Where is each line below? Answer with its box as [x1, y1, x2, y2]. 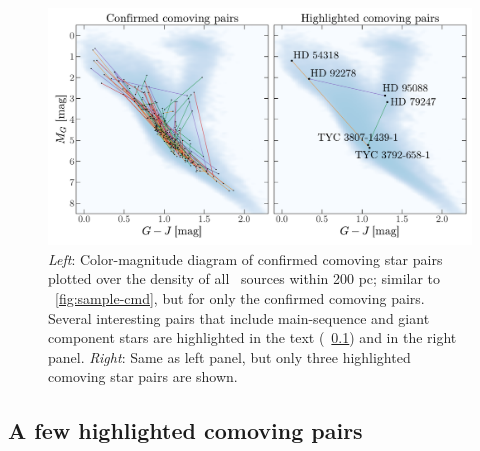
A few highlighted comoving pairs [8, 415, 363, 446]
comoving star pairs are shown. [48, 366, 238, 387]
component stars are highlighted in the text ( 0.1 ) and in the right [48, 327, 457, 348]
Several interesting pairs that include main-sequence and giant [48, 307, 430, 328]
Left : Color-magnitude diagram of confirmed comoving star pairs [48, 248, 443, 269]
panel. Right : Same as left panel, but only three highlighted [48, 346, 411, 367]
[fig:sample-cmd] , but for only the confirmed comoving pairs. [55, 288, 425, 309]
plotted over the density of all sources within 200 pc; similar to [48, 268, 441, 289]
